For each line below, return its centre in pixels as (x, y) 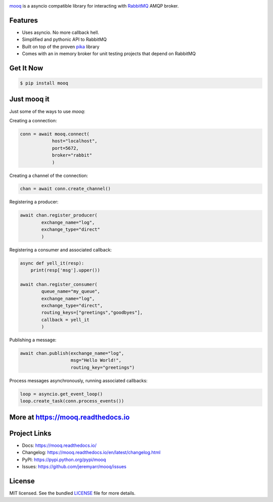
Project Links (30, 433)
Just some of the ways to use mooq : (47, 111)
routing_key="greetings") (103, 367)
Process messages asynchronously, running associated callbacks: (78, 380)
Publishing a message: (33, 340)
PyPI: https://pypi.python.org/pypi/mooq (64, 460)
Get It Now (26, 68)
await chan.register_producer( (59, 215)
